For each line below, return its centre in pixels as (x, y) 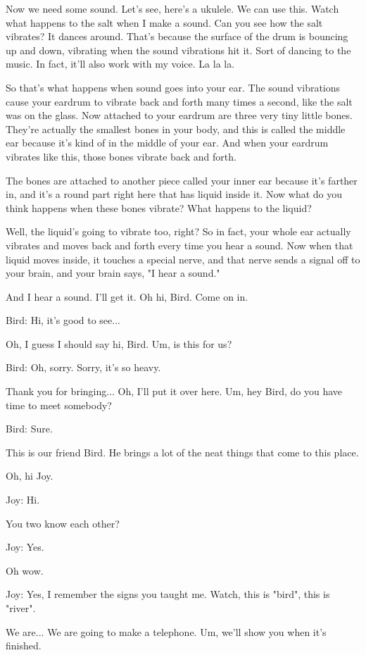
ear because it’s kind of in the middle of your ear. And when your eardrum (167, 143)
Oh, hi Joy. (30, 476)
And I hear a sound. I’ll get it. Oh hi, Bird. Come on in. (127, 296)
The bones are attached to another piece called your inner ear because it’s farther (182, 180)
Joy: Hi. (23, 500)
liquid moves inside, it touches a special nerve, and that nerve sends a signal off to (183, 259)
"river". (21, 608)
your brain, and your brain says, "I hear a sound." (113, 273)
